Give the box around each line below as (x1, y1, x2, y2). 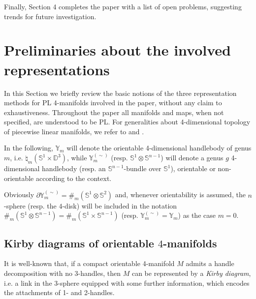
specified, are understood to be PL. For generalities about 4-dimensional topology (4, 117, 251, 127)
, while (66, 152, 87, 163)
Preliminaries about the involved (4, 40, 231, 60)
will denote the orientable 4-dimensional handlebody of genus (66, 143, 252, 153)
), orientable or (170, 163, 216, 174)
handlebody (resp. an (42, 163, 106, 174)
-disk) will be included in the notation (62, 200, 177, 210)
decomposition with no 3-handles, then (4, 268, 121, 278)
